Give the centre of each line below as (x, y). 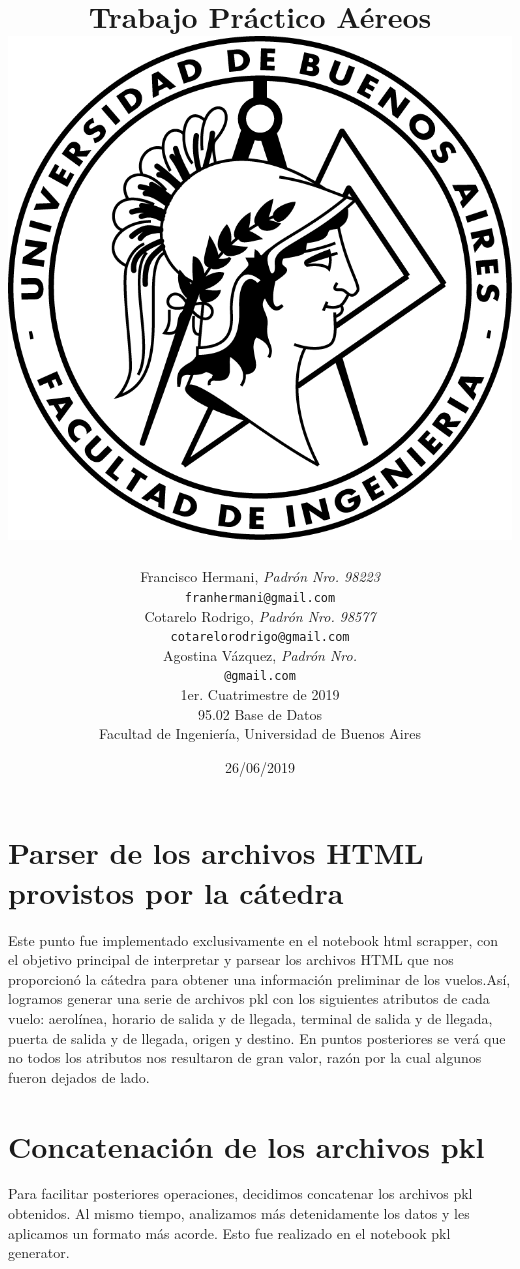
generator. (39, 1252)
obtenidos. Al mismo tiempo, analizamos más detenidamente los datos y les (239, 1213)
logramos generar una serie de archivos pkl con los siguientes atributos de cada (249, 998)
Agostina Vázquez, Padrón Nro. (260, 654)
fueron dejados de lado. (79, 1076)
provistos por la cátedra (176, 891)
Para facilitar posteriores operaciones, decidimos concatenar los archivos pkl (240, 1193)
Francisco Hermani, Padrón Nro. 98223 (260, 576)
